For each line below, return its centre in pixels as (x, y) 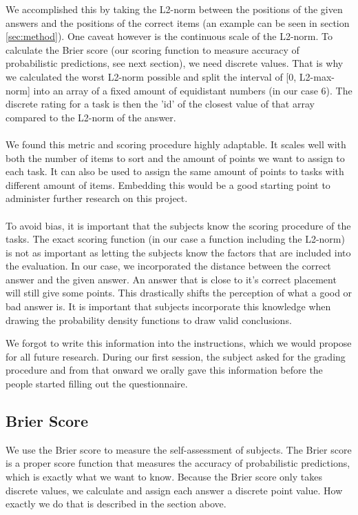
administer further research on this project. (97, 198)
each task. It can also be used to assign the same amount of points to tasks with (175, 171)
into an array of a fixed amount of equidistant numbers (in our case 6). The (193, 90)
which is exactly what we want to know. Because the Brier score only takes (164, 477)
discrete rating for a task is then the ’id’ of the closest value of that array (160, 104)
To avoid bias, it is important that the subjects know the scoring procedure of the (178, 225)
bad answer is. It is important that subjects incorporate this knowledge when (168, 306)
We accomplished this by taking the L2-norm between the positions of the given (174, 9)
